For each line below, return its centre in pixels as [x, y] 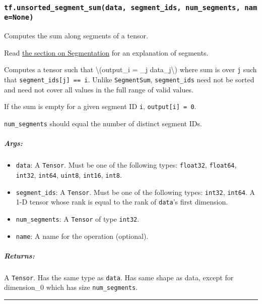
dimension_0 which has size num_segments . [71, 287]
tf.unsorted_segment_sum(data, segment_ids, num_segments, [122, 7]
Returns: [19, 255]
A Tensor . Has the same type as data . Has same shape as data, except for [119, 277]
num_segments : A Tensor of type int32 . [78, 218]
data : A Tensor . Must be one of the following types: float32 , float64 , [126, 165]
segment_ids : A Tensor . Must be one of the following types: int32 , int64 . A [136, 192]
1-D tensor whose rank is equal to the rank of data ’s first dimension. [122, 202]
